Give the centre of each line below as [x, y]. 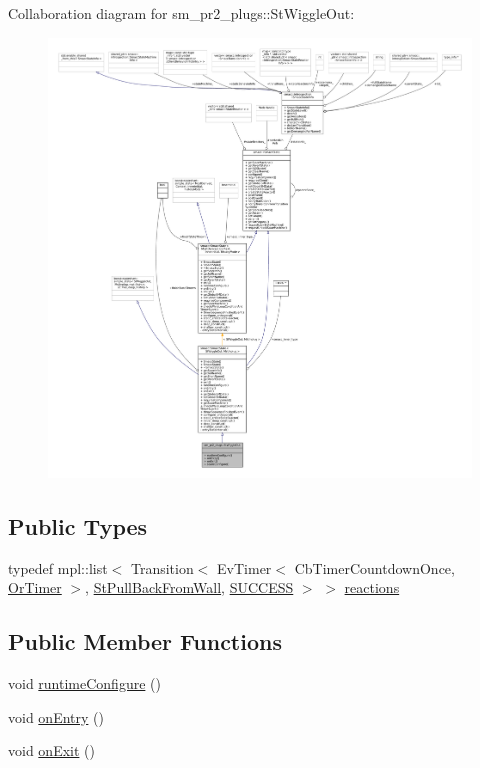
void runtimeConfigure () [84, 683]
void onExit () [51, 750]
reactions [372, 587]
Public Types [78, 525]
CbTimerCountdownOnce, [374, 567]
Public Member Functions [145, 641]
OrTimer [35, 587]
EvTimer [244, 567]
